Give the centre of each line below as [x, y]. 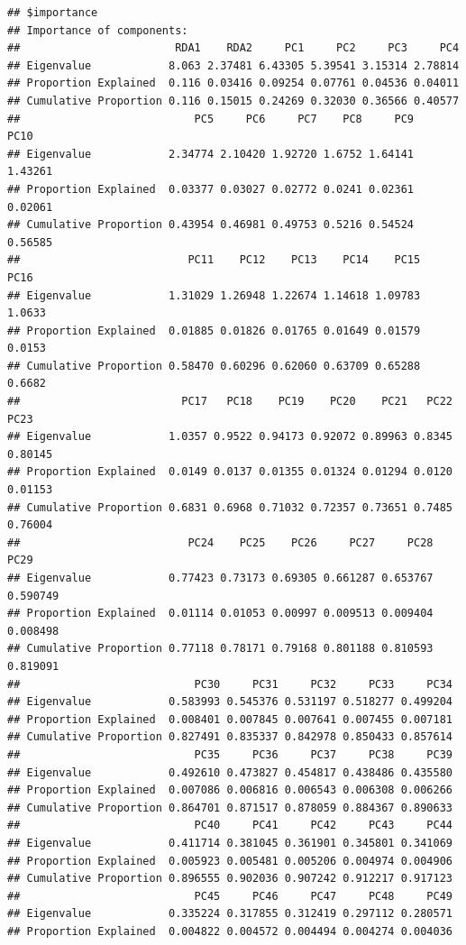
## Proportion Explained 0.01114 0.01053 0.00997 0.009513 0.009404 [220, 614]
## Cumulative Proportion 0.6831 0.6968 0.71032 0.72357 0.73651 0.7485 [230, 507]
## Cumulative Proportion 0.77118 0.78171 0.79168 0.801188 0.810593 [220, 649]
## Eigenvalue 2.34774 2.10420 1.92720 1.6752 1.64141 [211, 154]
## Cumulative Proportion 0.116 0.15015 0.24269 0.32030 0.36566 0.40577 [233, 101]
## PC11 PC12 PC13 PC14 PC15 [214, 260]
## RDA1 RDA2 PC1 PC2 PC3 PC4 [233, 48]
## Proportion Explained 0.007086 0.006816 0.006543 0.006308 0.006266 [230, 790]
